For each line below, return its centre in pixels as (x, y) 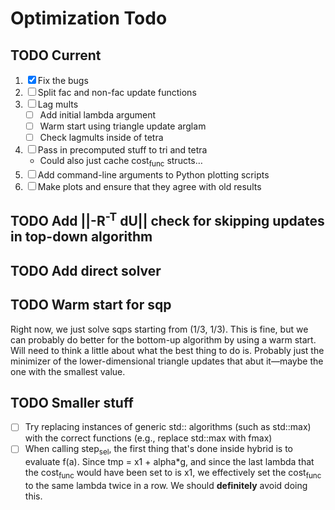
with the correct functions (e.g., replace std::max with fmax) (148, 438)
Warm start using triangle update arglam (123, 126)
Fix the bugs (63, 80)
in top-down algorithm (81, 237)
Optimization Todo (89, 18)
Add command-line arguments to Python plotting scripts (153, 174)
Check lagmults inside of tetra (101, 138)
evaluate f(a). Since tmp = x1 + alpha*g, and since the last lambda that (169, 462)
